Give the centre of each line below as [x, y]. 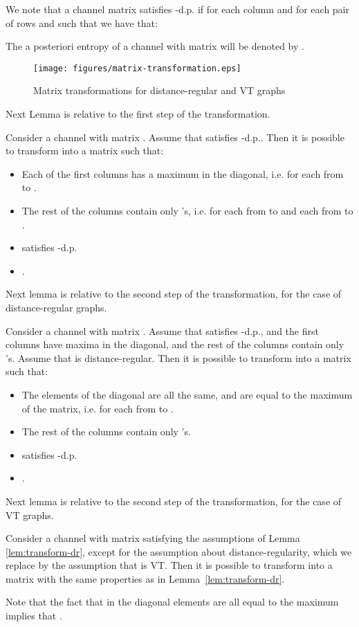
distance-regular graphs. [56, 307]
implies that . [34, 616]
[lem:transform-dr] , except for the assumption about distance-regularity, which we [179, 551]
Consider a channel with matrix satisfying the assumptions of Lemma [153, 538]
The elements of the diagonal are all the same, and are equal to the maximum [187, 394]
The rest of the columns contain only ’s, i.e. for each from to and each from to [187, 210]
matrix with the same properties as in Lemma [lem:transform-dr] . [145, 578]
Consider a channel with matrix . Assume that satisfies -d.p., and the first [162, 330]
